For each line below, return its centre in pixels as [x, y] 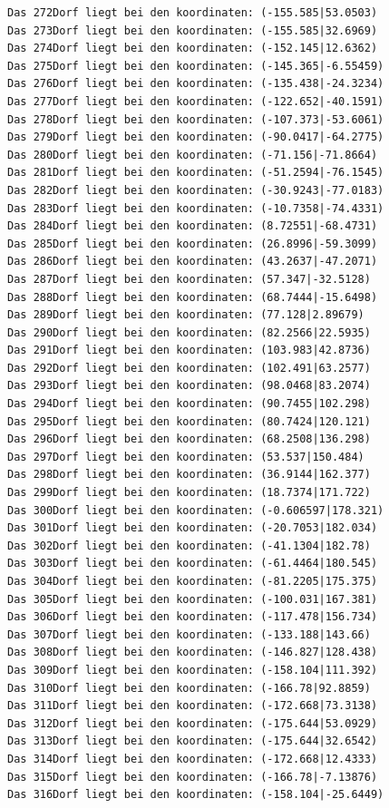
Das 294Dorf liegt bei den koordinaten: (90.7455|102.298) [189, 404]
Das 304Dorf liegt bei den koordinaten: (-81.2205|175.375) [193, 581]
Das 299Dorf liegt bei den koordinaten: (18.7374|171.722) [189, 493]
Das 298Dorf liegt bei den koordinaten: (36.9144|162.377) [189, 475]
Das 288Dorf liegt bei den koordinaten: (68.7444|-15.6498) [193, 297]
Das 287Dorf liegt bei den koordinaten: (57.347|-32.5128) [189, 279]
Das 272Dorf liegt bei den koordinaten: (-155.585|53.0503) [193, 13]
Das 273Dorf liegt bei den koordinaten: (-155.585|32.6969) [193, 30]
